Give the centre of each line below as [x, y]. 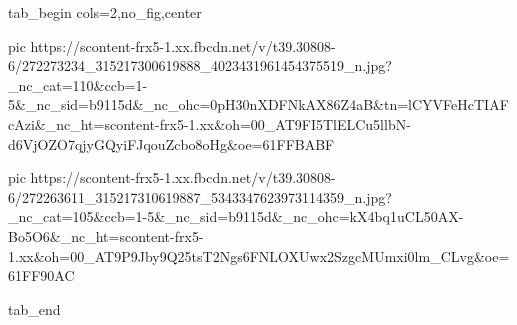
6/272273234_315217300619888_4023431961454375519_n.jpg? [200, 65]
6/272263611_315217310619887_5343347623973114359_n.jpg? [200, 196]
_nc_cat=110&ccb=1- [78, 84]
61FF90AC [41, 275]
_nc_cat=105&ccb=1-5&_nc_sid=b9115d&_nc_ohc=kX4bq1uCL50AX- [236, 216]
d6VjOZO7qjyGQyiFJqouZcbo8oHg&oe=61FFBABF [171, 143]
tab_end [34, 308]
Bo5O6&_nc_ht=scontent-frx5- [106, 235]
